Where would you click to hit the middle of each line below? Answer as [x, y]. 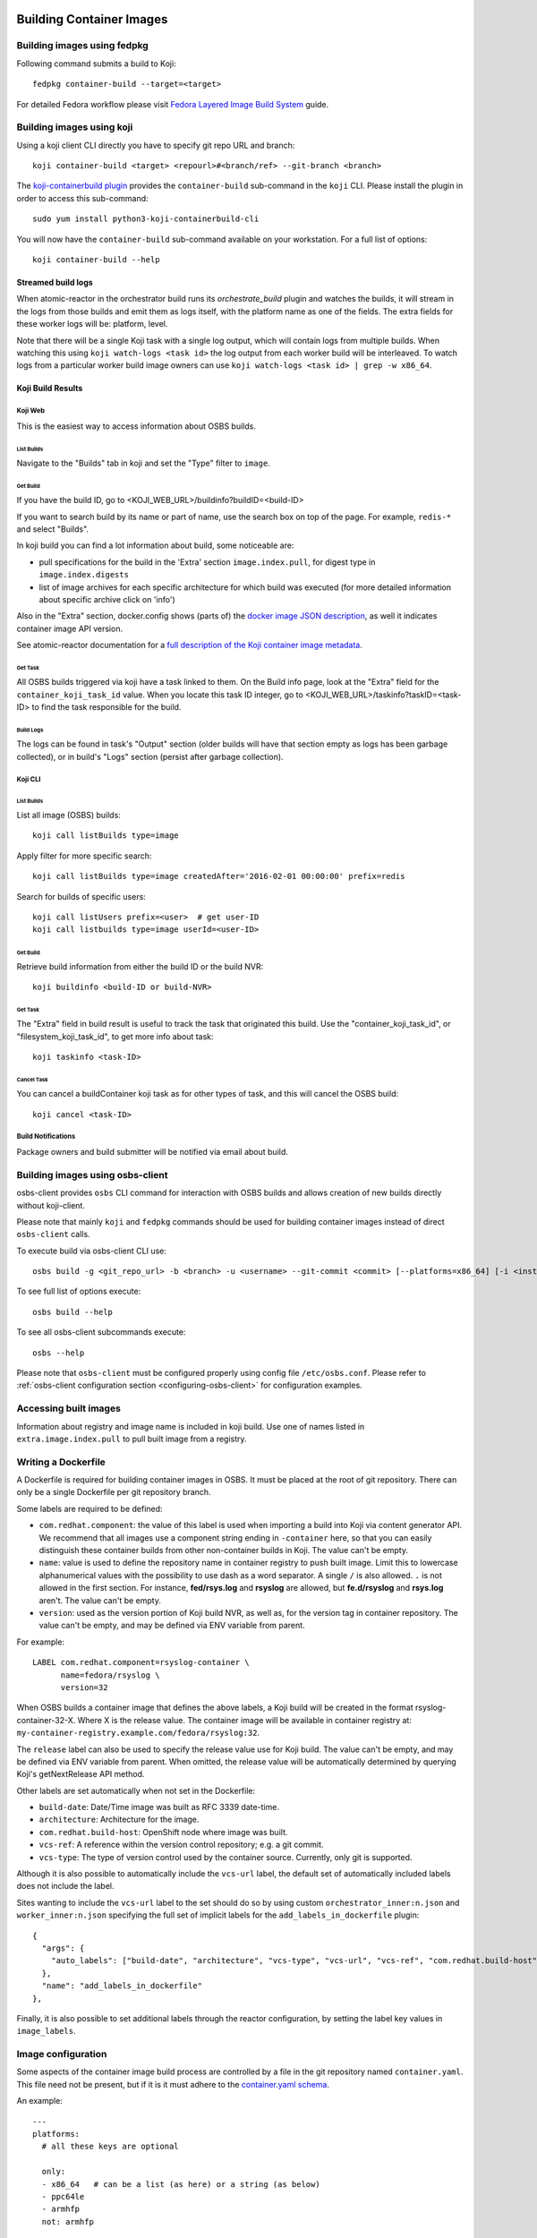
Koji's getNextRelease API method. [81, 1774]
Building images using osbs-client [92, 1175]
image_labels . [46, 2031]
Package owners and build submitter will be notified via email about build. [152, 1151]
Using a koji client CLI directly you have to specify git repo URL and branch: [156, 145]
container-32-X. [46, 1720]
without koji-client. [51, 1205]
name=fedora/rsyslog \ [110, 1675]
